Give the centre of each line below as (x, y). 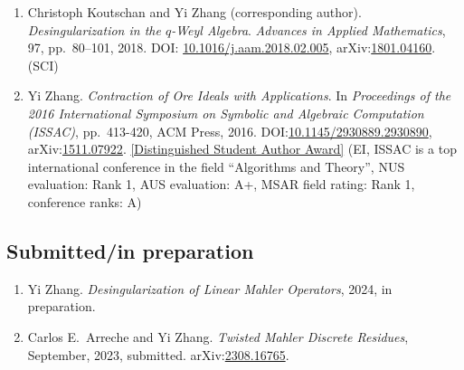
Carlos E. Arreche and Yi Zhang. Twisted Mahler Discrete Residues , (218, 336)
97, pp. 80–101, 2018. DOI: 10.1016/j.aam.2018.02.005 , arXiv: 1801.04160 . (232, 47)
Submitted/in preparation (130, 250)
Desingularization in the (94, 29)
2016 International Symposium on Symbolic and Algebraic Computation (226, 113)
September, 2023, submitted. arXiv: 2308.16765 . (158, 354)
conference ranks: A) (85, 201)
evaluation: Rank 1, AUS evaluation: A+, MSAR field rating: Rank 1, (221, 184)
